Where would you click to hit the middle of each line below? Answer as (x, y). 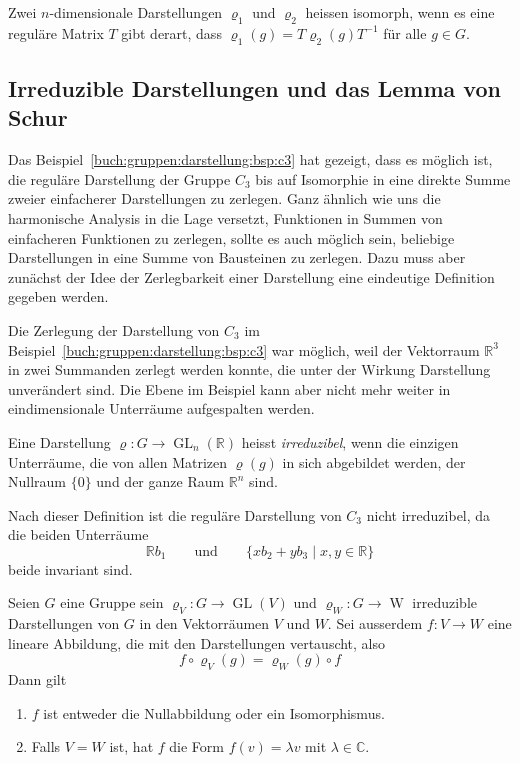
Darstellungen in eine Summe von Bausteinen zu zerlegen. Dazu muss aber (237, 257)
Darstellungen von (64, 623)
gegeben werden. (58, 296)
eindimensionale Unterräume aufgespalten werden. (161, 408)
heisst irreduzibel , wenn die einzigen (350, 441)
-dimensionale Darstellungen (136, 12)
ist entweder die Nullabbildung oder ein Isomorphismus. (214, 712)
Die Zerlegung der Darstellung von (114, 329)
